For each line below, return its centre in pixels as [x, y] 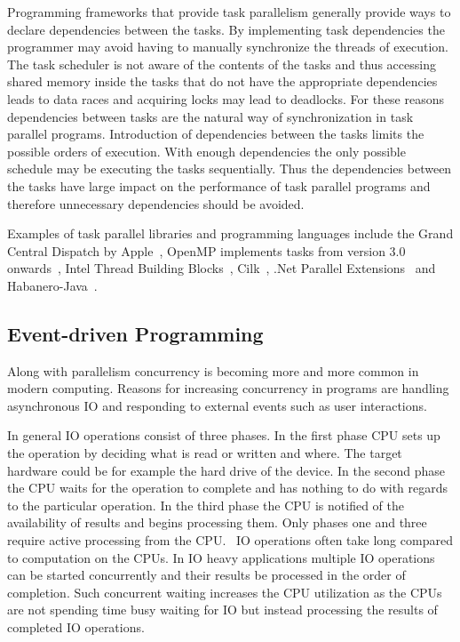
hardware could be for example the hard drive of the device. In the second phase [226, 470]
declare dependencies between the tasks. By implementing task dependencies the [226, 29]
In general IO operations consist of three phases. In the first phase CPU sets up [224, 435]
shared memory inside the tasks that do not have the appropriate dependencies [222, 81]
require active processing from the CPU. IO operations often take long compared [230, 540]
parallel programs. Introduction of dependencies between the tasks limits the [216, 134]
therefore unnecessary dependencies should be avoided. [156, 203]
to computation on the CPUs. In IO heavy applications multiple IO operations [221, 557]
